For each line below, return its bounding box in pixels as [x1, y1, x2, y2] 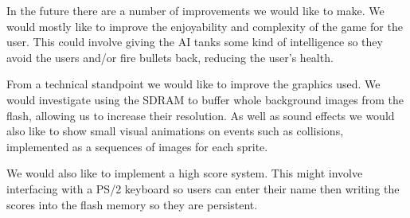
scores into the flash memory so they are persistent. [6, 196, 258, 212]
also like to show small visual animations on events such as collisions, [6, 123, 344, 139]
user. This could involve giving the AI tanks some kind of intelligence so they [6, 33, 383, 50]
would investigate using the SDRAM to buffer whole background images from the [6, 91, 404, 107]
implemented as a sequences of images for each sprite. [6, 138, 268, 154]
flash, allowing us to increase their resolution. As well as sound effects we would [6, 107, 395, 123]
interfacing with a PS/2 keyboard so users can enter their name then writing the [6, 180, 400, 197]
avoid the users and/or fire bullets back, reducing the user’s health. [6, 49, 334, 65]
